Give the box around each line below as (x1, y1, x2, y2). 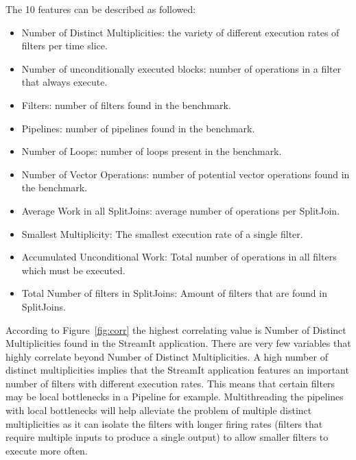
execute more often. (5, 443, 88, 457)
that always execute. (21, 75, 108, 89)
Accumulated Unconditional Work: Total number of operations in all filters (21, 250, 337, 264)
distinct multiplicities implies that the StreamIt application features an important (5, 363, 349, 377)
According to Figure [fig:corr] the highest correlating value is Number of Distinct (5, 322, 346, 337)
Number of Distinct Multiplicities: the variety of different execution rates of (21, 25, 340, 39)
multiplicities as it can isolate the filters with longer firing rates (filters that (5, 416, 323, 431)
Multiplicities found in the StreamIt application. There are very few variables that (5, 336, 351, 350)
